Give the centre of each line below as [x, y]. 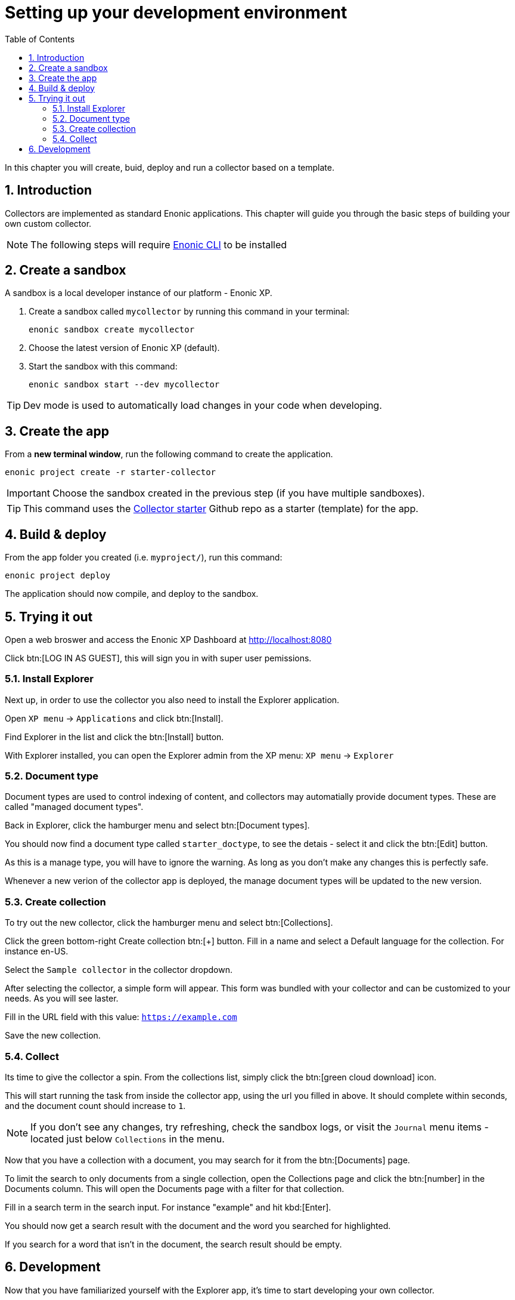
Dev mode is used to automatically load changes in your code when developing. [203, 406]
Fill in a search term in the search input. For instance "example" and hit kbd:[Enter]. [168, 1207]
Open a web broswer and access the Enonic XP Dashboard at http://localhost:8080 [168, 639]
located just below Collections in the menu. [128, 1139]
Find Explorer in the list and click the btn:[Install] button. [114, 737]
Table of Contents [40, 39]
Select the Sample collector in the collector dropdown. [119, 970]
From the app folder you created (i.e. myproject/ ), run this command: [144, 557]
